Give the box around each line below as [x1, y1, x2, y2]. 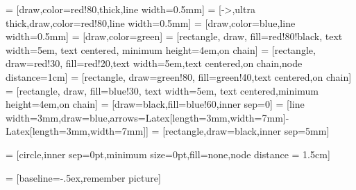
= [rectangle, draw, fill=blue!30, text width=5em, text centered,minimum [6, 83, 319, 97]
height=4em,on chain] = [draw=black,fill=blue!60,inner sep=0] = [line [6, 97, 305, 111]
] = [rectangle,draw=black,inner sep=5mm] [146, 124, 330, 138]
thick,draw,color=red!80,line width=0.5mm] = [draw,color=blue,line [6, 15, 296, 30]
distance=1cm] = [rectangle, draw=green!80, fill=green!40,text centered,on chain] [6, 69, 352, 84]
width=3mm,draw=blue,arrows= [6, 110, 146, 124]
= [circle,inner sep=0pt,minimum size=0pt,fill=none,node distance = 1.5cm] [6, 146, 330, 161]
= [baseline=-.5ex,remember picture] [6, 170, 161, 184]
